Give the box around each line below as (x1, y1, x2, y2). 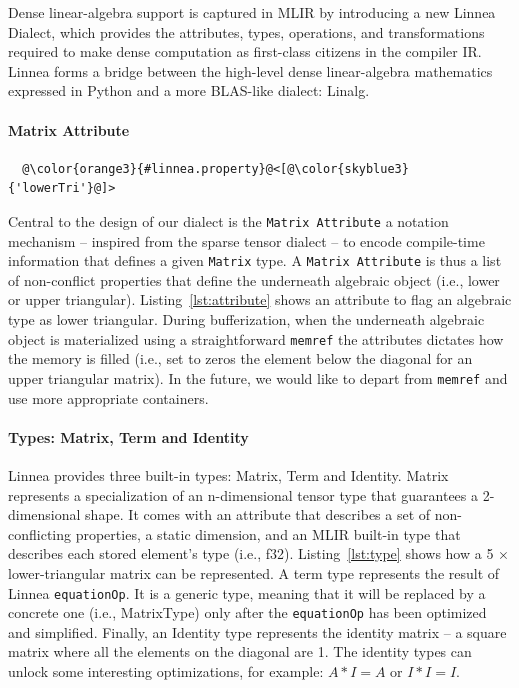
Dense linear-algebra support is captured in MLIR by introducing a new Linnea (8, 2, 496, 22)
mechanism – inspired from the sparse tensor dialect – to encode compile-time (8, 230, 485, 251)
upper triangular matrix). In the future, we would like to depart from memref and (8, 367, 508, 388)
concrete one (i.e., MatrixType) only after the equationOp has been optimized (8, 602, 487, 623)
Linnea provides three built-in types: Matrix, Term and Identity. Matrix (8, 464, 449, 485)
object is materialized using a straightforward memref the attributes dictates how (8, 328, 504, 349)
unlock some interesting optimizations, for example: (8, 661, 324, 681)
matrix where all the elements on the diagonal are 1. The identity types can (8, 641, 472, 662)
